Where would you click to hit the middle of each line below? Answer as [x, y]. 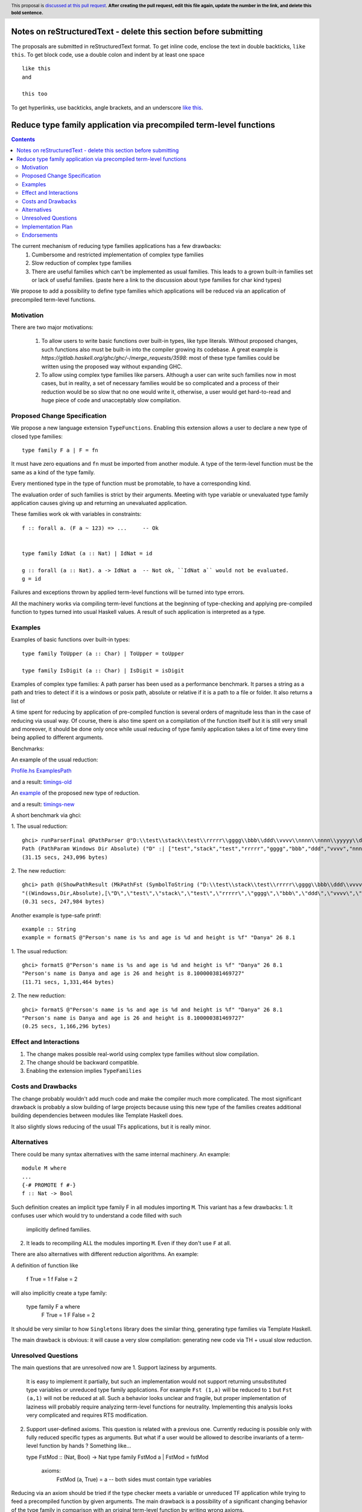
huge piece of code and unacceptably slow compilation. [111, 400]
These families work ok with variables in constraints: [76, 514]
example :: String [49, 929]
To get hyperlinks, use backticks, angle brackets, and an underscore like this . [107, 107]
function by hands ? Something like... [85, 1446]
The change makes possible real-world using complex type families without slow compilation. [143, 1054]
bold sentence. [27, 13]
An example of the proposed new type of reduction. [75, 793]
